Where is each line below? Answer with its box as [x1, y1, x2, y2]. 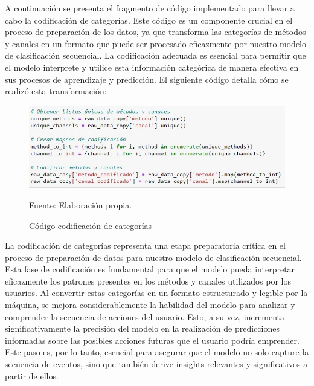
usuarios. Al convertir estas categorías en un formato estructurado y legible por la [5, 286, 308, 299]
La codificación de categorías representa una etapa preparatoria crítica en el [5, 239, 286, 252]
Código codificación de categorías [29, 219, 152, 231]
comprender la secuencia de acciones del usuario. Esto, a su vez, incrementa [5, 310, 285, 323]
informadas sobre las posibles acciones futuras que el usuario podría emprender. [5, 333, 300, 346]
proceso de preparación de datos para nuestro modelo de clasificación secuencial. [5, 251, 302, 263]
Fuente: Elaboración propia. [29, 198, 132, 211]
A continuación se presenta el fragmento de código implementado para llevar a [5, 2, 295, 14]
